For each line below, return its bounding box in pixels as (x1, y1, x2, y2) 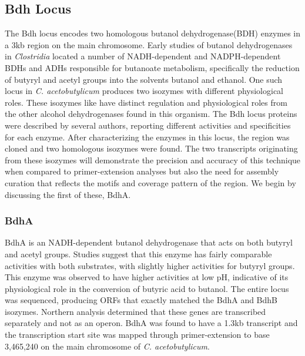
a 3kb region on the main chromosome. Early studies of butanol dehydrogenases (5, 38, 293, 51)
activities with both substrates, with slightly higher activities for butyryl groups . (5, 259, 295, 271)
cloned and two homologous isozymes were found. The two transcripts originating (5, 142, 298, 155)
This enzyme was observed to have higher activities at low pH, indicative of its (5, 271, 289, 283)
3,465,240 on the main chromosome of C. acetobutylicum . (5, 340, 210, 352)
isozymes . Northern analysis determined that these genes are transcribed (5, 305, 266, 317)
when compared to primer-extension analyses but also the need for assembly (5, 165, 279, 177)
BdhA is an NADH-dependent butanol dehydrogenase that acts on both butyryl (5, 236, 293, 248)
